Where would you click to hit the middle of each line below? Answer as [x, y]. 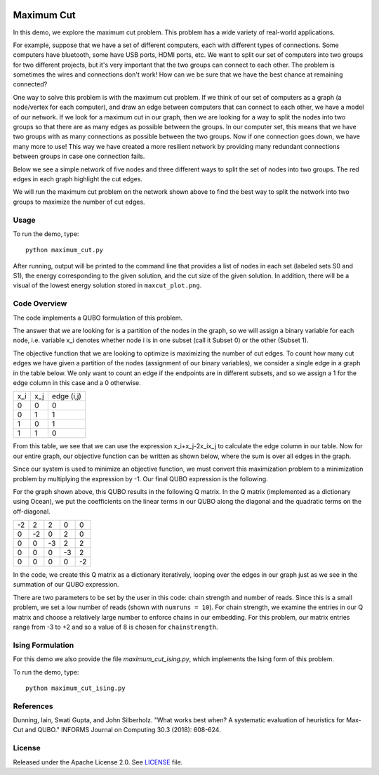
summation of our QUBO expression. [66, 585]
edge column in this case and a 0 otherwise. [77, 382]
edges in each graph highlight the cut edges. [78, 178]
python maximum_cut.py [65, 250]
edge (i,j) [67, 396]
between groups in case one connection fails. [79, 156]
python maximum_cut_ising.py [75, 688]
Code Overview [40, 304]
